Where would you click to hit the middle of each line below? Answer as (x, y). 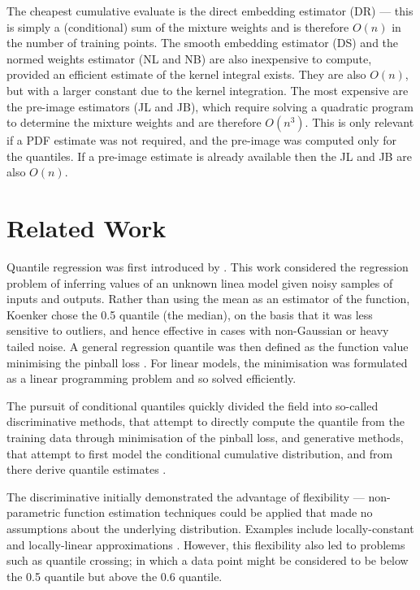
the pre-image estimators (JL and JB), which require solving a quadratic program (210, 106)
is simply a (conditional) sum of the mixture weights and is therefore (178, 26)
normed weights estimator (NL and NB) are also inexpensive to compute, (189, 58)
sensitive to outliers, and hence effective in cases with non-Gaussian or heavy (198, 330)
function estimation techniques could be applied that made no (218, 512)
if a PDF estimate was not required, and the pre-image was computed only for (202, 140)
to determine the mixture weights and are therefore (134, 122)
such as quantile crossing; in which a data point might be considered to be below (208, 560)
